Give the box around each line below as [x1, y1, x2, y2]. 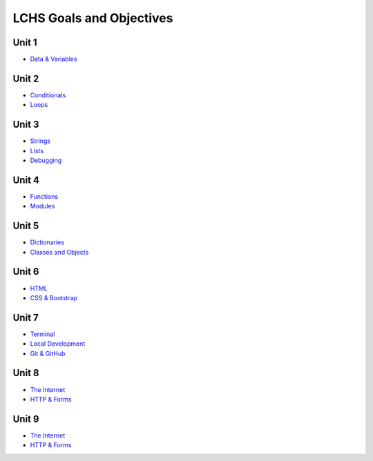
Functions [30, 192, 59, 200]
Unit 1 [12, 37, 37, 48]
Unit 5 [12, 220, 39, 232]
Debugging [30, 156, 62, 165]
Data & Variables [30, 55, 77, 63]
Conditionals [30, 90, 66, 99]
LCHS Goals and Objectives [12, 10, 173, 26]
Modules [30, 202, 55, 210]
